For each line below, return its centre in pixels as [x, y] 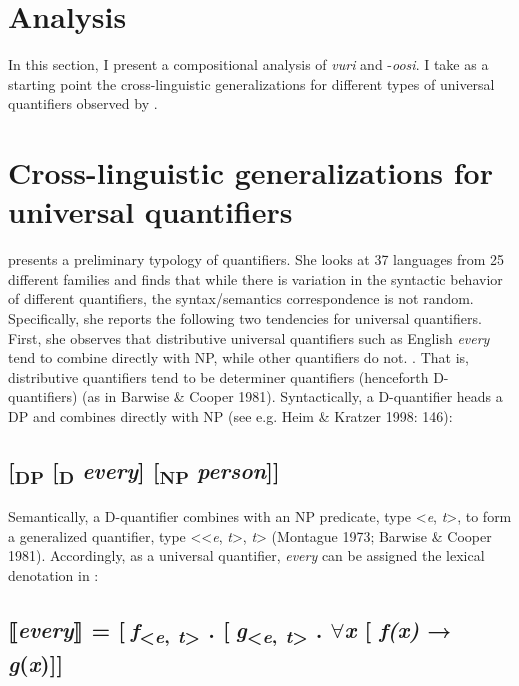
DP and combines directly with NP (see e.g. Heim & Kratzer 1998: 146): [230, 415]
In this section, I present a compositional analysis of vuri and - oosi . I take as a [248, 64]
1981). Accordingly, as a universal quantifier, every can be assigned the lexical [246, 555]
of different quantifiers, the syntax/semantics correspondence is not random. [241, 298]
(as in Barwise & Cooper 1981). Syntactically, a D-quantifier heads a [292, 396]
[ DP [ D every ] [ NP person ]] [144, 472]
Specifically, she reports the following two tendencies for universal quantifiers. [245, 318]
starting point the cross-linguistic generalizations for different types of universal [251, 83]
